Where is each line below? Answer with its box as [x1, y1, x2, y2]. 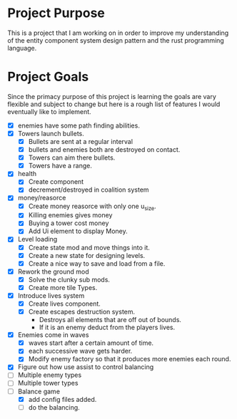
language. [7, 43, 37, 52]
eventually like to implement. [7, 107, 91, 115]
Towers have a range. [28, 162, 93, 170]
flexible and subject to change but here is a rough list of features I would [7, 100, 221, 108]
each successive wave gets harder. [28, 347, 133, 356]
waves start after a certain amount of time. [28, 338, 154, 347]
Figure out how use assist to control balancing [17, 363, 154, 371]
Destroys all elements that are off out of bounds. [39, 316, 182, 324]
